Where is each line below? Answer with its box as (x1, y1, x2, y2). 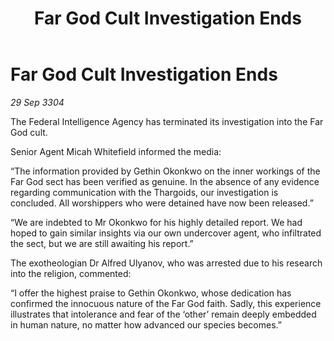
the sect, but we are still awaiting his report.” (10, 237, 194, 249)
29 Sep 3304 (10, 96, 65, 108)
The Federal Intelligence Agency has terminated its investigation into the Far (10, 115, 324, 127)
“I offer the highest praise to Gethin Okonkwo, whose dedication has (10, 287, 292, 299)
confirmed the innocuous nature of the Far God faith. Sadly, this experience (10, 297, 322, 309)
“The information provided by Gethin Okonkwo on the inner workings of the (10, 165, 321, 177)
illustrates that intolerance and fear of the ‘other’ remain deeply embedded (10, 308, 317, 320)
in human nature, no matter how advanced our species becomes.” (10, 318, 282, 331)
